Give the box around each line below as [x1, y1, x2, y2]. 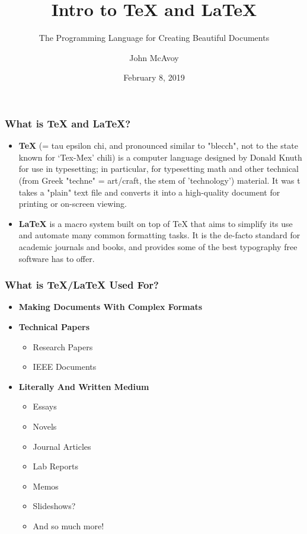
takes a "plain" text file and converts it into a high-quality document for [18, 186, 280, 198]
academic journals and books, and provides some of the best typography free [18, 240, 298, 252]
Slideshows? [33, 500, 76, 512]
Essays [33, 400, 57, 413]
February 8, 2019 [123, 71, 185, 84]
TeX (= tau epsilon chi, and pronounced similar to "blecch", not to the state [18, 139, 298, 152]
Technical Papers [18, 320, 90, 332]
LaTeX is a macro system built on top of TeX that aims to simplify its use [18, 217, 293, 229]
